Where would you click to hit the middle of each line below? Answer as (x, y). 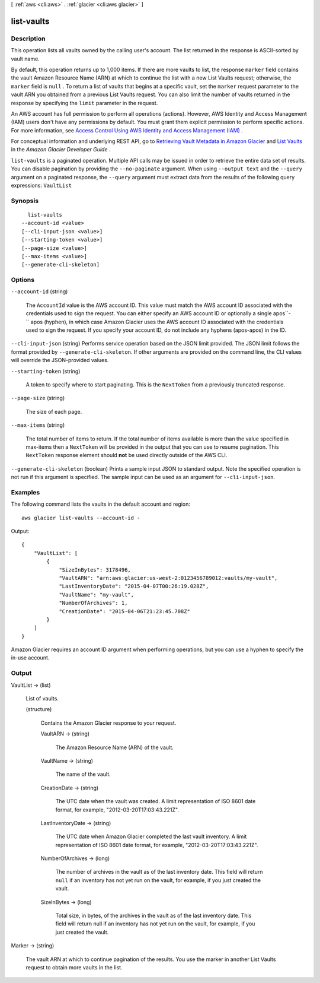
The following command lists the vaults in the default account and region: (101, 504)
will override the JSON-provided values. (60, 360)
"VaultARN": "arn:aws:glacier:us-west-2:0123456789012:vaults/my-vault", (168, 578)
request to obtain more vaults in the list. (74, 967)
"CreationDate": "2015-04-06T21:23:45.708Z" (125, 611)
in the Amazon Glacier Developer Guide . (61, 150)
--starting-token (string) (46, 371)
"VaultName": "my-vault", (97, 594)
